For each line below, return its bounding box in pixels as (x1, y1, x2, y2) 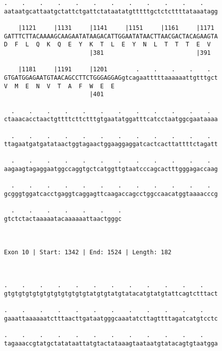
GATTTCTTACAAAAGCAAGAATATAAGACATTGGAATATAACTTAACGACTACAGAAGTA (4, 32, 218, 40)
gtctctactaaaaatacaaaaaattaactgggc (4, 215, 122, 223)
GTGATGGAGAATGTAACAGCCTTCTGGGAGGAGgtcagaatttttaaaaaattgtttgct (4, 74, 218, 81)
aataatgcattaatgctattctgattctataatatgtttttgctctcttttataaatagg (4, 7, 218, 15)
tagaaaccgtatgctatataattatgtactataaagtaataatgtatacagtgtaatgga (4, 340, 218, 347)
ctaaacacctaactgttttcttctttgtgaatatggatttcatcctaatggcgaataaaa (4, 116, 218, 123)
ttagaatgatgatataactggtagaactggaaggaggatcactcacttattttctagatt (4, 141, 218, 148)
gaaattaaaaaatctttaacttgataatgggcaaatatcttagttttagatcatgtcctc (4, 315, 218, 322)
